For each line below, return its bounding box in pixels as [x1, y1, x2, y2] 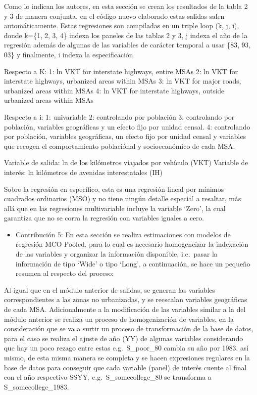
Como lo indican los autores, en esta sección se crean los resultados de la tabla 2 [4, 1, 248, 11]
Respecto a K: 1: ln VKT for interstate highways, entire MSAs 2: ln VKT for [4, 66, 238, 76]
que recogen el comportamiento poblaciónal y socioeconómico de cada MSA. [4, 140, 235, 151]
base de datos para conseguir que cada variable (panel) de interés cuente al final [4, 362, 247, 372]
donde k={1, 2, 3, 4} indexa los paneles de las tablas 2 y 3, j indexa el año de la [4, 30, 248, 40]
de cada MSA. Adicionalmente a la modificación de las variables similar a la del [4, 304, 246, 314]
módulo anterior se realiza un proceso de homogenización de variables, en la [4, 313, 234, 324]
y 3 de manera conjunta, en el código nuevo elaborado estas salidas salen [4, 10, 225, 21]
